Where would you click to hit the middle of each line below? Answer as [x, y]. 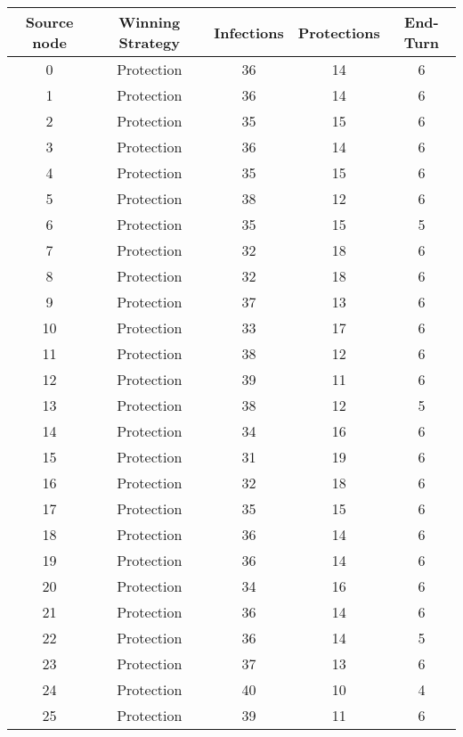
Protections [339, 32]
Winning [150, 22]
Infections [249, 32]
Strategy [149, 42]
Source [49, 22]
